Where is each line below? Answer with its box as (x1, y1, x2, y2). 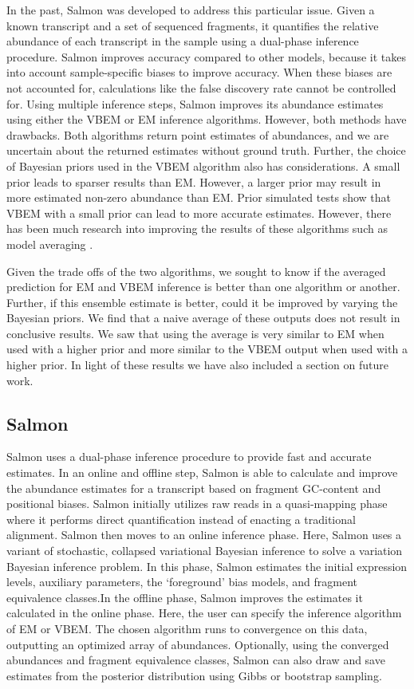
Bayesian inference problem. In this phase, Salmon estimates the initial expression (6, 557, 408, 574)
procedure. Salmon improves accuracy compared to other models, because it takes (6, 48, 407, 65)
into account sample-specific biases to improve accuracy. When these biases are (6, 64, 392, 81)
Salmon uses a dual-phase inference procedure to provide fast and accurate (6, 448, 372, 465)
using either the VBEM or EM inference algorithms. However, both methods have (6, 111, 407, 128)
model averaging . (6, 235, 93, 252)
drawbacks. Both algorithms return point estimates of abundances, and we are (6, 126, 389, 143)
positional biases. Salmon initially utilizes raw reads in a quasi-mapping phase (6, 495, 388, 512)
